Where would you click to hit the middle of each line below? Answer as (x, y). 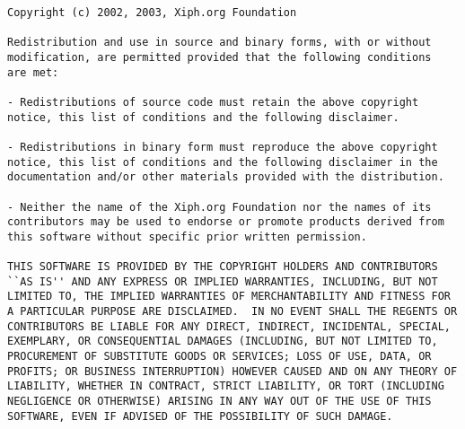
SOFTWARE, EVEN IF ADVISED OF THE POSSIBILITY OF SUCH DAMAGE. (200, 416)
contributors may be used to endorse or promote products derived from (226, 222)
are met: (33, 72)
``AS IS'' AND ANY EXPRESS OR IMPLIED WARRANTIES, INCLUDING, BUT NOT (223, 281)
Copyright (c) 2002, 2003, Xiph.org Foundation (152, 13)
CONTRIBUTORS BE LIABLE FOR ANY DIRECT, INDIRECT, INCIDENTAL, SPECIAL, (229, 326)
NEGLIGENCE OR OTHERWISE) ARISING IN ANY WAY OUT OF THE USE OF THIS (219, 402)
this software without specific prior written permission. (187, 236)
